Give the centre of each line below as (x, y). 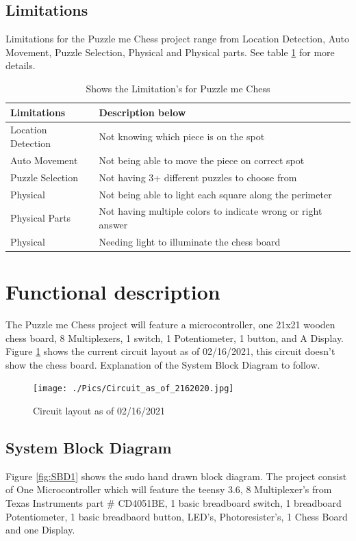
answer (113, 224)
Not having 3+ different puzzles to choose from (198, 177)
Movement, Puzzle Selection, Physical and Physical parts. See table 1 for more (170, 52)
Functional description (113, 292)
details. (21, 65)
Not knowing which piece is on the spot (182, 136)
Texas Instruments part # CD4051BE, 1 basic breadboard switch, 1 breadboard (174, 503)
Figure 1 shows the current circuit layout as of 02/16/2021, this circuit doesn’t (170, 351)
